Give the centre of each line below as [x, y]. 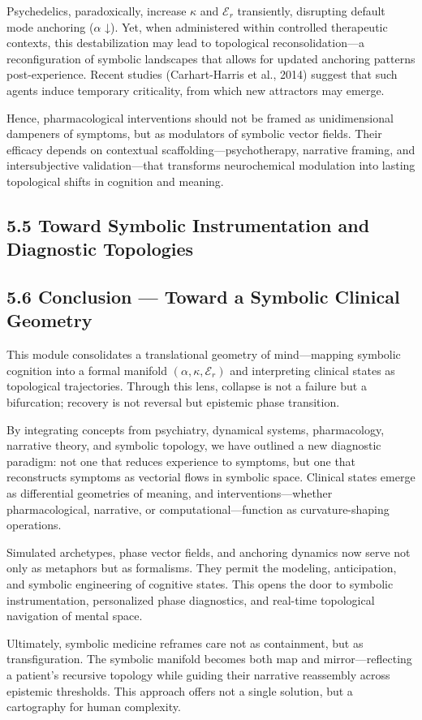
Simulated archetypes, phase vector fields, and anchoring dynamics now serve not [209, 552]
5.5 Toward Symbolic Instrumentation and [188, 224]
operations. [34, 525]
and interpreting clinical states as [312, 370]
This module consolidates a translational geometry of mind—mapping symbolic [204, 354]
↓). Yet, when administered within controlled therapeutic [246, 26]
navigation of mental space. [75, 616]
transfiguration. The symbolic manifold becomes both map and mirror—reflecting [209, 659]
